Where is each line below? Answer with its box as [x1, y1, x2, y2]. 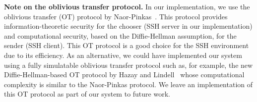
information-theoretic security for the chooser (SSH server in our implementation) [4, 21, 253, 31]
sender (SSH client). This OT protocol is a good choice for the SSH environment [4, 40, 249, 51]
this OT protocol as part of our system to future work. [4, 89, 170, 99]
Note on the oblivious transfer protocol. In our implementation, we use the [4, 1, 250, 11]
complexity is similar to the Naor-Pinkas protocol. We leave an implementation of [4, 79, 253, 89]
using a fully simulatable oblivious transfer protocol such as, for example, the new [4, 59, 253, 70]
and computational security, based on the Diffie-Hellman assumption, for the [4, 30, 237, 41]
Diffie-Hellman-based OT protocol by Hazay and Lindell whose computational [4, 69, 245, 80]
